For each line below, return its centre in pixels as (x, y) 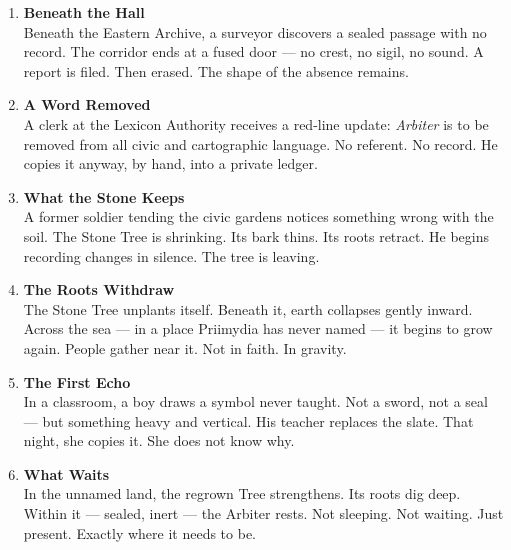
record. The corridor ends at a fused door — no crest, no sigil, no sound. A (253, 51)
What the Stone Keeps (104, 196)
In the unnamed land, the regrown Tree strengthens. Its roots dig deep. (242, 493)
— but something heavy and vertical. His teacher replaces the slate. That (248, 420)
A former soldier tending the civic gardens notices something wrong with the (258, 216)
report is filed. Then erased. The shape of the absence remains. (216, 70)
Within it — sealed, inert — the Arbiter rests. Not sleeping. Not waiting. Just (263, 513)
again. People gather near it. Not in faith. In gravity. (185, 347)
